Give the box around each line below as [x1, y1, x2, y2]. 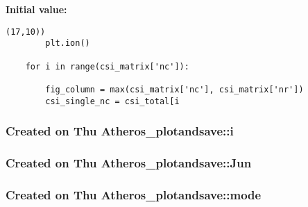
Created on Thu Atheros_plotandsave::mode [6, 185, 262, 203]
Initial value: [6, 2, 67, 16]
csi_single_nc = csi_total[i [45, 96, 180, 106]
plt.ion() [45, 38, 90, 49]
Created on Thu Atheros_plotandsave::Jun [6, 154, 252, 171]
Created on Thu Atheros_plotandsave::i [6, 122, 234, 140]
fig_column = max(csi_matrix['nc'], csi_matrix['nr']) [45, 84, 304, 94]
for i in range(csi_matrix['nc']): [25, 61, 189, 72]
